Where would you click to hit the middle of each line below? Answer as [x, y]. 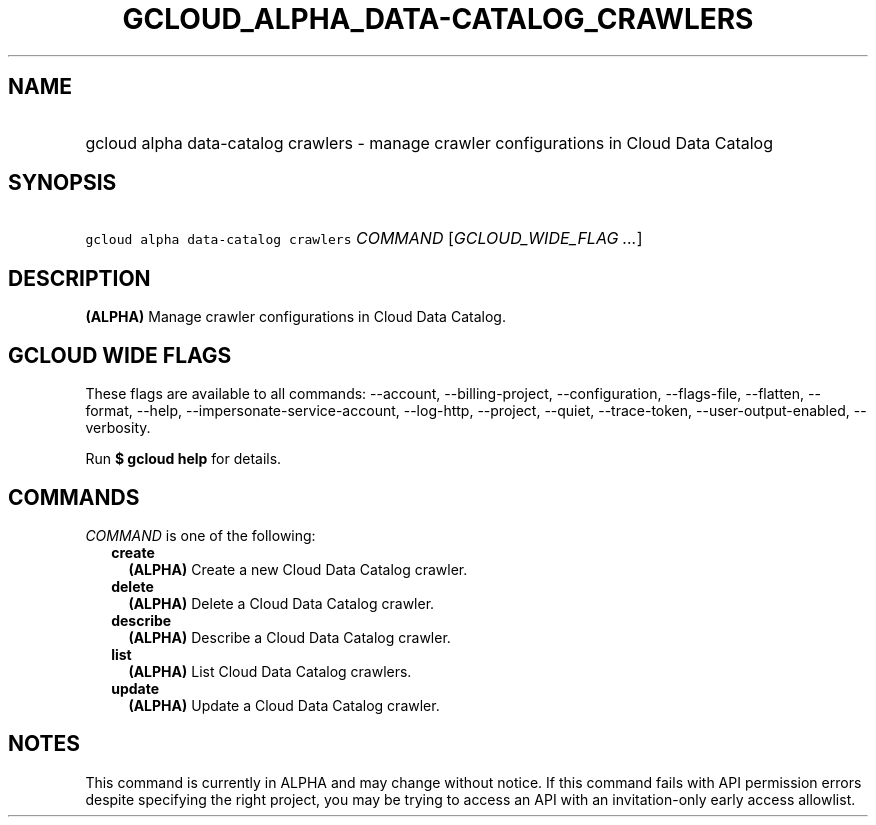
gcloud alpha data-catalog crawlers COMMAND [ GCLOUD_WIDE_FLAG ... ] [364, 238]
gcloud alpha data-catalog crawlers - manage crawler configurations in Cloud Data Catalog [429, 142]
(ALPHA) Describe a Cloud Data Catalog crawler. [289, 637]
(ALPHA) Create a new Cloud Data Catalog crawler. [298, 569]
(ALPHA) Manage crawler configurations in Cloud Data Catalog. [295, 317]
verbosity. [118, 428]
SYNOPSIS [62, 183]
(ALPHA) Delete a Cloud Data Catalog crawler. [281, 603]
